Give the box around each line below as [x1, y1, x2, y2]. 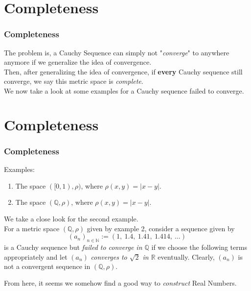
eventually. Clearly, [158, 251, 215, 262]
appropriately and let [4, 251, 68, 262]
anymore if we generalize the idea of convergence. [4, 57, 152, 67]
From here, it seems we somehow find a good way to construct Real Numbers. [4, 277, 237, 288]
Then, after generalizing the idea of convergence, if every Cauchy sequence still [4, 66, 243, 76]
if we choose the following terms [151, 242, 247, 252]
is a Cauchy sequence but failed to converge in [4, 242, 142, 252]
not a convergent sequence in [4, 261, 91, 271]
